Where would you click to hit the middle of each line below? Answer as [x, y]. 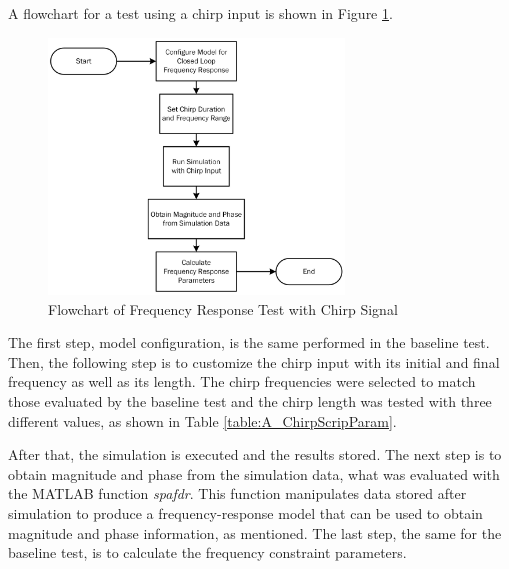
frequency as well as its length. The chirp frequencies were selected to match [242, 381]
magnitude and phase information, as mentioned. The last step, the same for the [255, 532]
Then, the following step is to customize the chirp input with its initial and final [254, 361]
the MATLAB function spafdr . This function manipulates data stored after [237, 493]
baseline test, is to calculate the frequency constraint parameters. [207, 552]
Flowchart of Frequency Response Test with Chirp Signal [223, 308]
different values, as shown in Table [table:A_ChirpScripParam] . [202, 420]
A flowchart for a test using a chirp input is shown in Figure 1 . [200, 13]
